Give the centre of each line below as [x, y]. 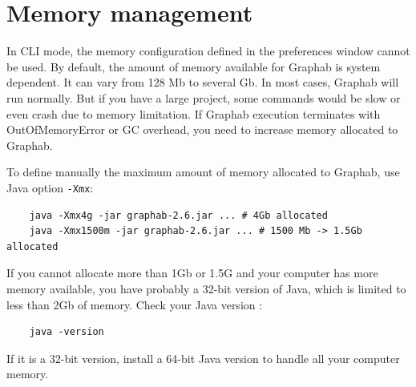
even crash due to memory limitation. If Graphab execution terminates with [194, 113]
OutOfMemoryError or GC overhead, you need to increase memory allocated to [202, 129]
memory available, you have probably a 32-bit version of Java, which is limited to [206, 288]
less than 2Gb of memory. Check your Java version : [135, 304]
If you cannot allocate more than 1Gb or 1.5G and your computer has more [192, 273]
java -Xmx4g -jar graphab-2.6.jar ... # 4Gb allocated [178, 215]
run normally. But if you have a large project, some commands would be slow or [204, 97]
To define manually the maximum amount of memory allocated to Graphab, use [203, 172]
